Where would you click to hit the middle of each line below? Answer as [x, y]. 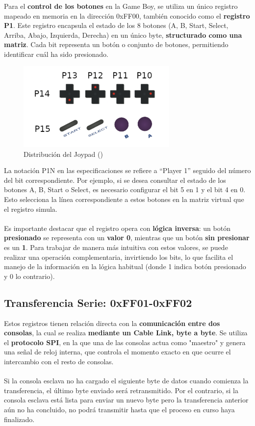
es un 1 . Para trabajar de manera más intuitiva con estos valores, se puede [116, 247]
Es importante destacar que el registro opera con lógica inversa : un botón [117, 228]
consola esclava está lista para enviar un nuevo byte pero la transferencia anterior [126, 400]
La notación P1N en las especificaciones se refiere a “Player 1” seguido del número [127, 170]
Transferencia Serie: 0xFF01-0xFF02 [98, 302]
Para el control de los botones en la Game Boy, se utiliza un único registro [121, 6]
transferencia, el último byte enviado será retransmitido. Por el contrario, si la [121, 390]
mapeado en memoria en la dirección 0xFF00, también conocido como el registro [127, 15]
